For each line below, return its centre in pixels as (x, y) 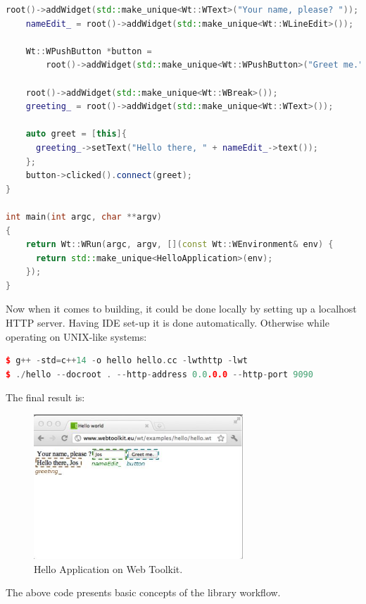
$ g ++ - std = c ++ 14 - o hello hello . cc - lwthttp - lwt (127, 361)
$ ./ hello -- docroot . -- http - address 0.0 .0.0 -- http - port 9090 (159, 374)
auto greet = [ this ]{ (76, 134)
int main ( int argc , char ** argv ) (84, 216)
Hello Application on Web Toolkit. (108, 568)
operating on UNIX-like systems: (76, 336)
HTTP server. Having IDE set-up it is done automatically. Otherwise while (168, 323)
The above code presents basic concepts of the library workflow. (143, 592)
